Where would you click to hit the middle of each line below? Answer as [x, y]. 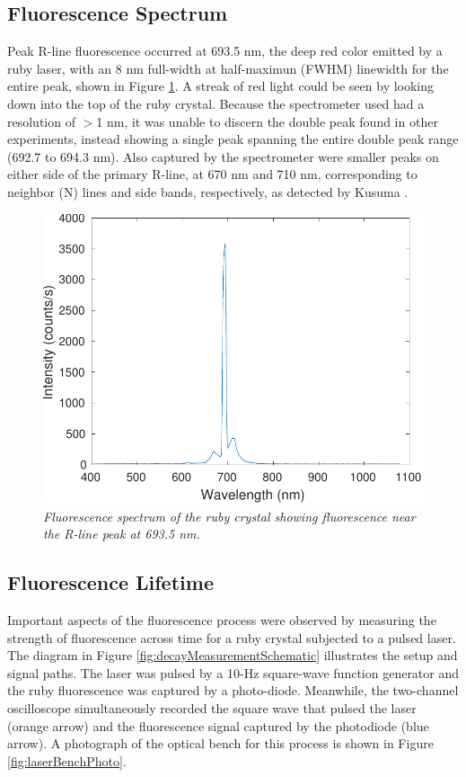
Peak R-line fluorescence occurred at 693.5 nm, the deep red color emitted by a [225, 51]
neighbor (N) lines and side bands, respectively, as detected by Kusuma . [208, 191]
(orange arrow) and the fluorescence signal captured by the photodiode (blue [218, 725]
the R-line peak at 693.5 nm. [122, 534]
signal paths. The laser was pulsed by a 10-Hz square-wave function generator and [233, 672]
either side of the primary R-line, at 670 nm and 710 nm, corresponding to [212, 174]
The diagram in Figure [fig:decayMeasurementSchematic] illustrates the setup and [233, 655]
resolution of [41, 121]
